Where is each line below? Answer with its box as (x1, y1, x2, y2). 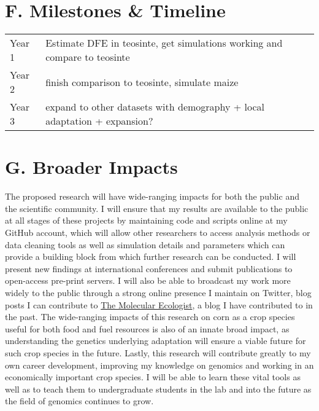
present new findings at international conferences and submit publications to (5, 262, 293, 275)
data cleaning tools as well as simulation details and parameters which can (5, 238, 285, 251)
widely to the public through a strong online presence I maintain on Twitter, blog (5, 286, 312, 299)
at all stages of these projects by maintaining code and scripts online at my (5, 214, 288, 227)
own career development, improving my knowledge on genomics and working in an (5, 358, 314, 371)
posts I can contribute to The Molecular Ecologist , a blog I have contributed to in (5, 298, 313, 311)
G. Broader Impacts (5, 154, 178, 179)
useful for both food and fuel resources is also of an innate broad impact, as (5, 322, 290, 335)
